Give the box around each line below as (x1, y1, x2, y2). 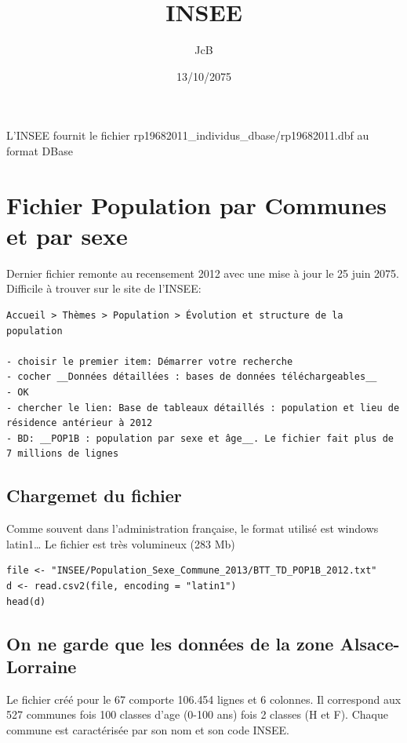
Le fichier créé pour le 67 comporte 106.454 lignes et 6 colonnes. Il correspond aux (6, 690, 402, 707)
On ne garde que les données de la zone (6, 631, 334, 655)
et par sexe (6, 219, 128, 251)
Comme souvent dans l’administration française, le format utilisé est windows (6, 520, 379, 537)
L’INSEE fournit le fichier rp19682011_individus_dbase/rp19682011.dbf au (6, 127, 369, 144)
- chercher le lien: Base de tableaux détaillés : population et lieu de (6, 402, 400, 413)
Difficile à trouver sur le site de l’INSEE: (6, 280, 202, 297)
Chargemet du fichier (6, 483, 182, 508)
